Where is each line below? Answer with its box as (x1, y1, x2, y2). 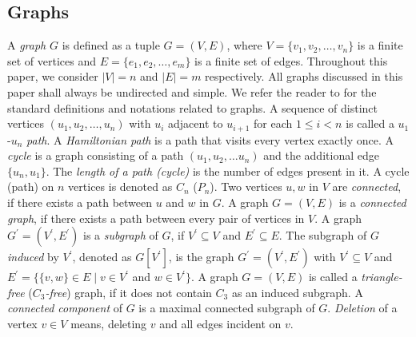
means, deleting (70, 315, 147, 331)
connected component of (7, 299, 123, 316)
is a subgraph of (83, 227, 158, 244)
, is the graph (168, 248, 234, 265)
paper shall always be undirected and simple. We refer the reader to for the (7, 83, 377, 100)
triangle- (361, 268, 402, 285)
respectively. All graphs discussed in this (205, 68, 403, 85)
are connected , (332, 178, 402, 195)
